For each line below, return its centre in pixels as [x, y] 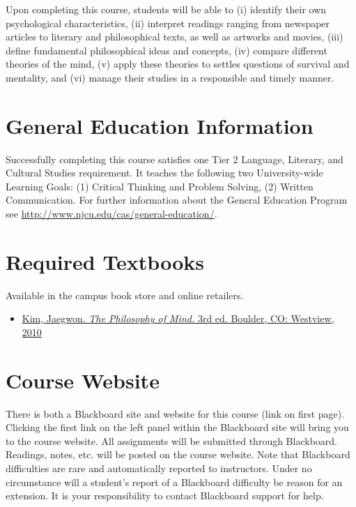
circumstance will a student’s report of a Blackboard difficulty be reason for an [174, 482]
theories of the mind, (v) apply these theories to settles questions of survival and [178, 64]
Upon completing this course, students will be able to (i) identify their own [166, 9]
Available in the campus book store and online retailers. [125, 295]
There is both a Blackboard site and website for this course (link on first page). [175, 413]
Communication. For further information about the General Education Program [177, 200]
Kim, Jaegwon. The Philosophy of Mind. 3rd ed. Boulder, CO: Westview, [178, 318]
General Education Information [160, 125]
